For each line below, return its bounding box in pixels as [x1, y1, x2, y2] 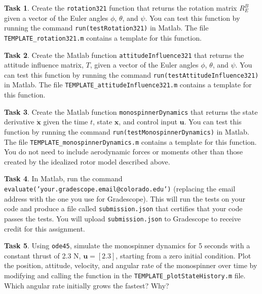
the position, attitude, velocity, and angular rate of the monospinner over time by [4, 260, 257, 271]
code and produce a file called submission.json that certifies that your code [4, 203, 243, 214]
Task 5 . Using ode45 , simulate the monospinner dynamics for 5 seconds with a [4, 240, 250, 251]
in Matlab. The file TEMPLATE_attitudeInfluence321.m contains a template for [4, 79, 252, 90]
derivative [4, 116, 34, 127]
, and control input [119, 116, 177, 127]
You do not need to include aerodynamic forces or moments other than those [4, 146, 243, 157]
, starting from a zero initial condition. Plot [116, 250, 251, 260]
